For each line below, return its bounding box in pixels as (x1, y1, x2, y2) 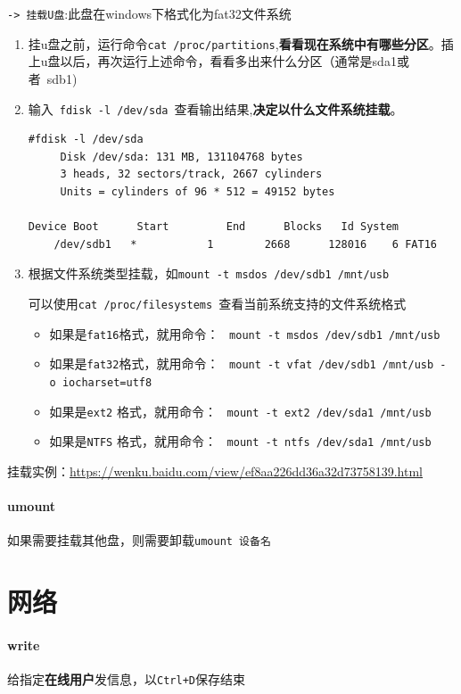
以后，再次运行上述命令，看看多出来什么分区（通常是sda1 (60, 52, 397, 70)
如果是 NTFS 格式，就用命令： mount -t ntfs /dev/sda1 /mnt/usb (49, 432, 432, 450)
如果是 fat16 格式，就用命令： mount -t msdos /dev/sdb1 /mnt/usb (49, 324, 440, 343)
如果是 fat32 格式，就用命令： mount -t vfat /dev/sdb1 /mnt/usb (49, 354, 434, 373)
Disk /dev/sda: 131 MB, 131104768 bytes (60, 150, 303, 163)
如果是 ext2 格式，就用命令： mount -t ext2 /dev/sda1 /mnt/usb (49, 401, 432, 420)
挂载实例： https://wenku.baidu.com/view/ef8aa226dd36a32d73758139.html (7, 461, 424, 480)
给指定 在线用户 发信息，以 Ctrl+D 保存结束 (7, 670, 245, 689)
